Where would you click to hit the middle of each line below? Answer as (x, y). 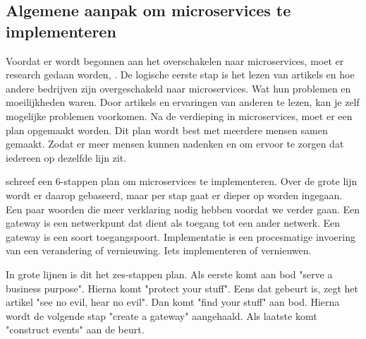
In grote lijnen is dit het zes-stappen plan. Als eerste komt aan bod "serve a (169, 274)
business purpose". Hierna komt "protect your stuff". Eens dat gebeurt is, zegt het (182, 288)
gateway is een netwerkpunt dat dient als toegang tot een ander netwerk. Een (173, 223)
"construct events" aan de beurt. (75, 329)
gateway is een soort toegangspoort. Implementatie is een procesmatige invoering (181, 236)
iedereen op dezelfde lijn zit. (66, 157)
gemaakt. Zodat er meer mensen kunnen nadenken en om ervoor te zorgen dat (175, 144)
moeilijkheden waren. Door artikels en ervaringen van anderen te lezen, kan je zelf (183, 102)
